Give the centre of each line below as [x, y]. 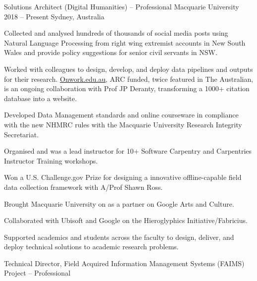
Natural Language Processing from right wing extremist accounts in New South [125, 42]
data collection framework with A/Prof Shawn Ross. [83, 187]
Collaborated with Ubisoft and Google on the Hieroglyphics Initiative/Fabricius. [126, 220]
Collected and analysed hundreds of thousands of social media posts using [116, 33]
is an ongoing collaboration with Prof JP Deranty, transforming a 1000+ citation [127, 88]
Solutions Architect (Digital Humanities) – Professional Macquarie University [122, 6]
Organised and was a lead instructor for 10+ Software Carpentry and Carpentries [128, 151]
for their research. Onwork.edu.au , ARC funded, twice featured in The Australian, [129, 79]
